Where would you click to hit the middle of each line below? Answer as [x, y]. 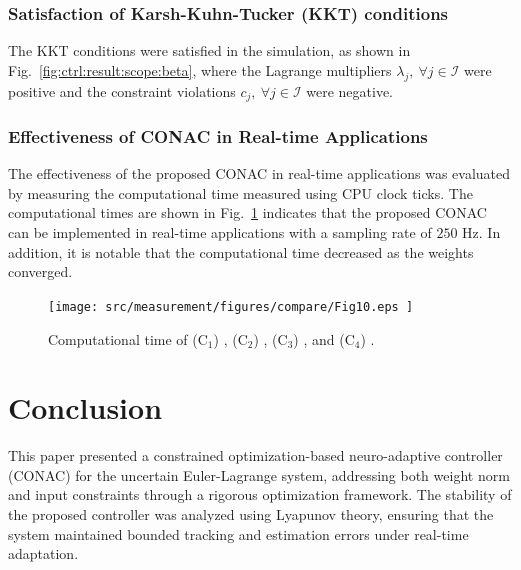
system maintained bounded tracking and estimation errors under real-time [238, 533]
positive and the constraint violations [122, 90]
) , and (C [324, 338]
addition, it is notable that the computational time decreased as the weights [241, 251]
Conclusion [85, 407]
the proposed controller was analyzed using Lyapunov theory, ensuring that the [251, 514]
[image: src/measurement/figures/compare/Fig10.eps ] [231, 306]
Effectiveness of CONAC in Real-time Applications [218, 135]
